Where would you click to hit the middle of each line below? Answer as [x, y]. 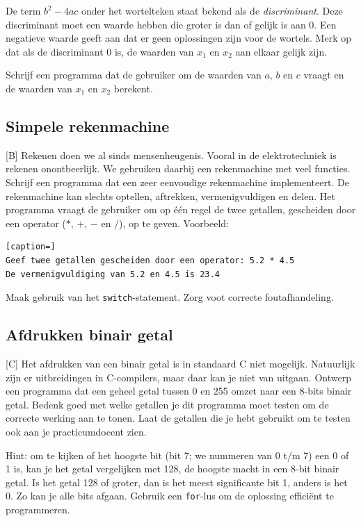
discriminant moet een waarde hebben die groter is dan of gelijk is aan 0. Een [171, 24]
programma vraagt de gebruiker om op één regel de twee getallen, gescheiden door [181, 209]
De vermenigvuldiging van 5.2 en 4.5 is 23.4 [113, 274]
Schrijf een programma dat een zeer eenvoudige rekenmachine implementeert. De [177, 182]
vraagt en [324, 75]
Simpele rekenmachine [88, 125]
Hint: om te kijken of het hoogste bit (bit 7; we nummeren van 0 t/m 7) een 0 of [177, 455]
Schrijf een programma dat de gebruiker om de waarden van [134, 75]
